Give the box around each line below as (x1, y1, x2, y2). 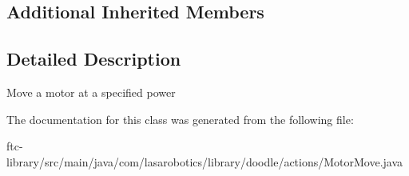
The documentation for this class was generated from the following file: (6, 110, 354, 127)
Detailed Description (6, 46, 181, 71)
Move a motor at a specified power (6, 83, 176, 100)
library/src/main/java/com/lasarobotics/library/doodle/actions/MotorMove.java (6, 153, 403, 170)
